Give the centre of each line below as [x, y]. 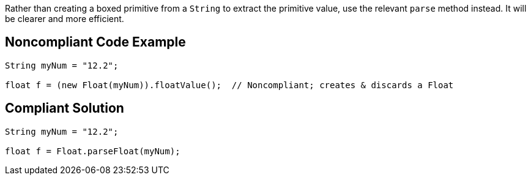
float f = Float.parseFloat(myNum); [93, 151]
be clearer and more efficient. [65, 19]
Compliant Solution [65, 108]
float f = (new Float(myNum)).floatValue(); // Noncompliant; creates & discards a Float [229, 85]
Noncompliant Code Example [95, 42]
